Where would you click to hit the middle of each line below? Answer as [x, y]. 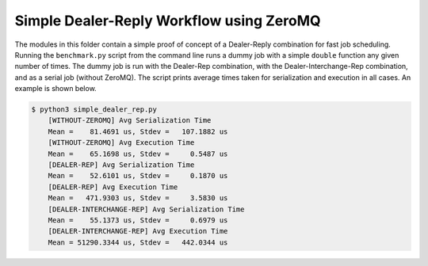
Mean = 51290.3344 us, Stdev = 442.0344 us [138, 242]
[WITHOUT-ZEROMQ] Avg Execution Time [121, 143]
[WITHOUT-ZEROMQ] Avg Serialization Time [130, 120]
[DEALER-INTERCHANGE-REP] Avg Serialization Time [146, 209]
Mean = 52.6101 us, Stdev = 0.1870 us [138, 176]
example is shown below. [55, 89]
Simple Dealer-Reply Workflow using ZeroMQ [168, 21]
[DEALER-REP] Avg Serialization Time [121, 165]
